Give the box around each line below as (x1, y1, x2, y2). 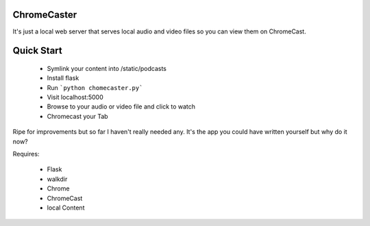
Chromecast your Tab (47, 112, 109, 120)
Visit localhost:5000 (47, 93, 103, 102)
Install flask (47, 74, 79, 82)
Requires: (12, 150, 40, 158)
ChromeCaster (12, 9, 77, 20)
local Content (47, 203, 85, 212)
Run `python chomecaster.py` (47, 83, 143, 91)
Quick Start (12, 45, 62, 57)
